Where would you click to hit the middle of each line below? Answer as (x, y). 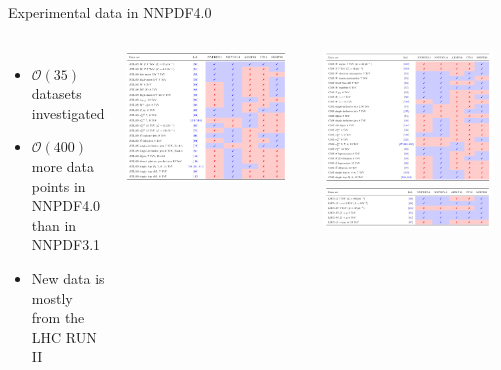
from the (58, 317)
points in (58, 185)
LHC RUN (64, 336)
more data (63, 165)
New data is (68, 277)
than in (54, 224)
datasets (56, 93)
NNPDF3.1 (66, 244)
